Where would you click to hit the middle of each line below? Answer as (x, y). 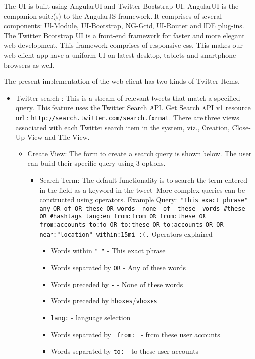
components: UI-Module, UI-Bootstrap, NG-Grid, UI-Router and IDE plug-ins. (124, 26)
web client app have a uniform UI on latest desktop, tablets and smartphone (120, 54)
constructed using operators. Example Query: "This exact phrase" (144, 199)
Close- (241, 127)
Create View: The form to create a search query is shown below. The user (139, 153)
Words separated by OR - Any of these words (118, 267)
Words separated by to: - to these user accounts (125, 351)
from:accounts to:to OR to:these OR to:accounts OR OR (131, 225)
